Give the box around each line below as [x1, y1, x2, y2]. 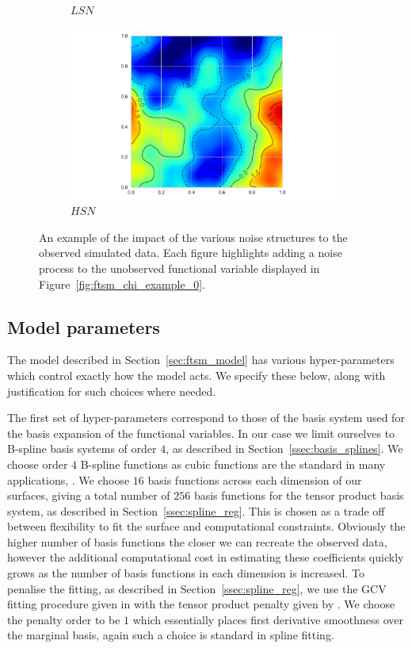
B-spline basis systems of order [7, 440, 157, 457]
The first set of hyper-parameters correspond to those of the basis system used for [7, 409, 405, 426]
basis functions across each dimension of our [147, 471, 362, 488]
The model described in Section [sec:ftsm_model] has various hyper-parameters [7, 351, 395, 368]
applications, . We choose [7, 471, 130, 488]
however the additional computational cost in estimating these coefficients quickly [7, 549, 404, 566]
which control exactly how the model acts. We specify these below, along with [7, 366, 386, 383]
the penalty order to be [7, 611, 120, 627]
